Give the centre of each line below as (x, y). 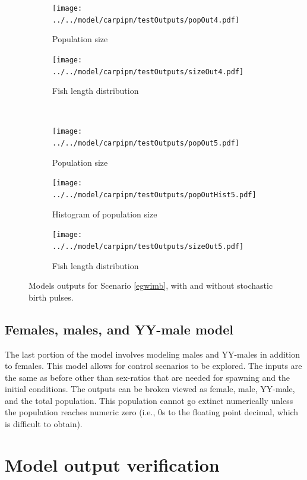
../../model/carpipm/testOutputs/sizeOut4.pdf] (148, 72)
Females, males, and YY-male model (119, 329)
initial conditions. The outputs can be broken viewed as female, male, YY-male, (150, 389)
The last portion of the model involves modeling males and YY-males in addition (152, 354)
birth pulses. (51, 297)
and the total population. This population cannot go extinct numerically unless (149, 400)
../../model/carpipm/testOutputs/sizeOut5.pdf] (148, 246)
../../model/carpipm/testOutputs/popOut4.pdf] (146, 20)
